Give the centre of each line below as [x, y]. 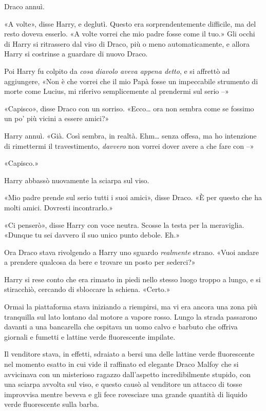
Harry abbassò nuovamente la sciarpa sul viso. [77, 180]
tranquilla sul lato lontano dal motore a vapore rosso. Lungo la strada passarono [131, 316]
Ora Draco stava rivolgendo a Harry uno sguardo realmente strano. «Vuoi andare [132, 252]
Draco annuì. [24, 6]
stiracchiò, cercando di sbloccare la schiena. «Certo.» [87, 289]
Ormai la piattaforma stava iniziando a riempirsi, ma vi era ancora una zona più [131, 307]
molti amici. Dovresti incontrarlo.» [59, 207]
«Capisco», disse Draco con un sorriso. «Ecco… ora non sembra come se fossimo [129, 108]
